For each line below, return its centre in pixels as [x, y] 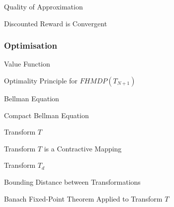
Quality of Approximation [43, 6]
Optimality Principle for [41, 80]
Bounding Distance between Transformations [72, 181]
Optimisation [31, 45]
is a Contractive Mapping [83, 148]
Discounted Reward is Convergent [56, 23]
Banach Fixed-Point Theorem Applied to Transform [83, 198]
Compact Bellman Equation [46, 115]
